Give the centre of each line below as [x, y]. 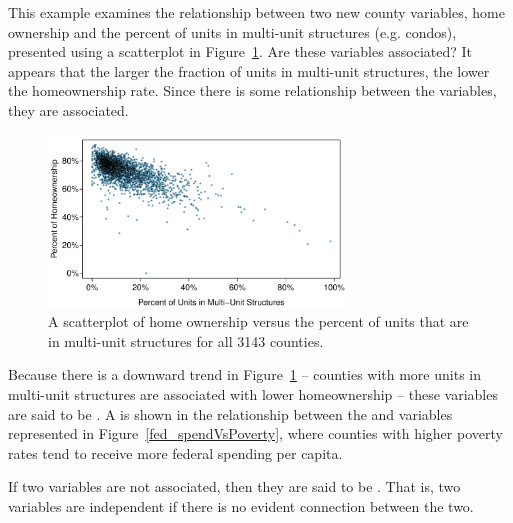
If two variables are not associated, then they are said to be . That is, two [234, 486]
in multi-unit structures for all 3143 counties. [186, 340]
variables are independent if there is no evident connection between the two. [241, 506]
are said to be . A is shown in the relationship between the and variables [230, 413]
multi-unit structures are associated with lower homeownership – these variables [253, 394]
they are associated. [68, 109]
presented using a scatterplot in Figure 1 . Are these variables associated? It [240, 51]
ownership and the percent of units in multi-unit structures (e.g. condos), [232, 31]
